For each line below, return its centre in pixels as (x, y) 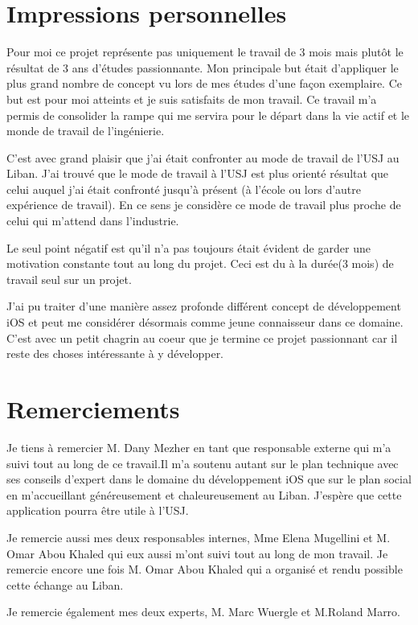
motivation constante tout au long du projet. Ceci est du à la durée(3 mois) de (200, 263)
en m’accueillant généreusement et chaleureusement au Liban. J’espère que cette (204, 494)
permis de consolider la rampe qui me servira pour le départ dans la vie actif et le (208, 115)
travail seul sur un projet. (69, 279)
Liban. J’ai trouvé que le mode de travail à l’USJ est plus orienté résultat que (198, 173)
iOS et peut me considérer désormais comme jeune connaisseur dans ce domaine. (205, 322)
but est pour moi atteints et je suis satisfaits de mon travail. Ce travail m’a (192, 99)
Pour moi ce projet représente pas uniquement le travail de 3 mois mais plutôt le (205, 52)
